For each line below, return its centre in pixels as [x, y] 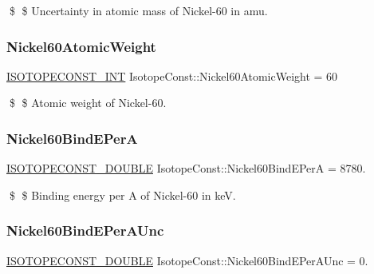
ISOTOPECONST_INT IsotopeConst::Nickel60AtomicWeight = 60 [172, 75]
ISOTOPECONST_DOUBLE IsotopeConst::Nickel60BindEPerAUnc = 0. [187, 260]
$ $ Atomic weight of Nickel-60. [88, 103]
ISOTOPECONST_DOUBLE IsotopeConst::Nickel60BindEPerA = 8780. [186, 168]
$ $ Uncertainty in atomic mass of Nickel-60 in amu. [138, 10]
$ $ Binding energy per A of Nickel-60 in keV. [122, 195]
